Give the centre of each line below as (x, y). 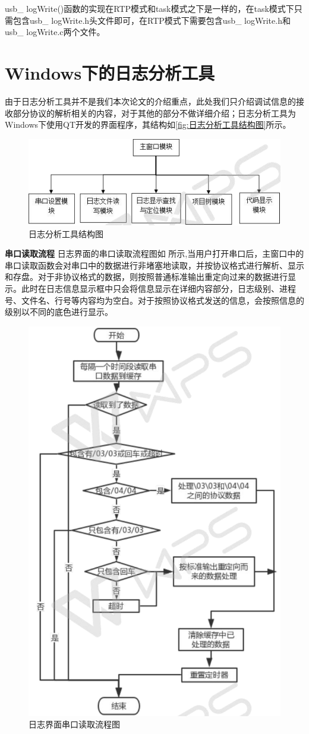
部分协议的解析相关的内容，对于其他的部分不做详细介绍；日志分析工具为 (154, 113)
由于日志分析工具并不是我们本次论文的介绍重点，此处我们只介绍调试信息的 (150, 101)
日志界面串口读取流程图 (74, 724)
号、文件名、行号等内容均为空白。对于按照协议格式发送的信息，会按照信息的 (154, 300)
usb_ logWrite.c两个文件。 (55, 32)
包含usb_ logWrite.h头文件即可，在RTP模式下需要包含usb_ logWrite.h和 (152, 20)
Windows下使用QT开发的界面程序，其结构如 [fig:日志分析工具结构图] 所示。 (148, 125)
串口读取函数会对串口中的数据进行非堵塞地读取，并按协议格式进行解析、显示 (154, 265)
